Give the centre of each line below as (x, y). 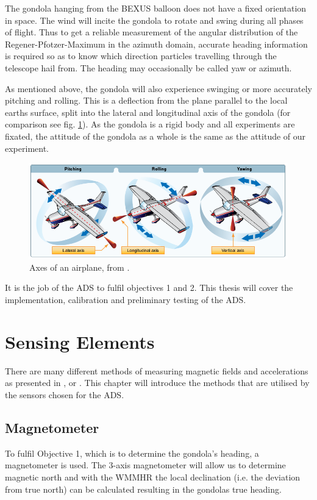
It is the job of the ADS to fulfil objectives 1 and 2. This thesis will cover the (149, 287)
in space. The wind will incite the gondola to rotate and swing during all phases (154, 20)
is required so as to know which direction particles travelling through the (141, 56)
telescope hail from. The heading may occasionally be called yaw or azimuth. (148, 67)
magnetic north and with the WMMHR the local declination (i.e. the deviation (153, 477)
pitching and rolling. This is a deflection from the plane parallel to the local (146, 100)
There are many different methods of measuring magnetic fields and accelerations (157, 370)
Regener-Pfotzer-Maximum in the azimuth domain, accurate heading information (156, 44)
